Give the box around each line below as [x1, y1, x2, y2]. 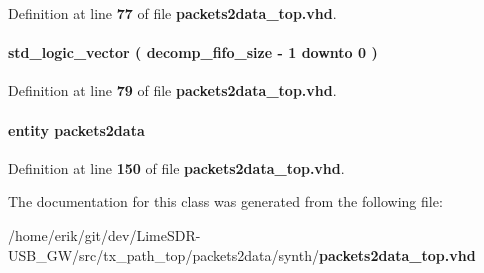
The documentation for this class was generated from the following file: [8, 191, 443, 212]
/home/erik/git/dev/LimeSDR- [8, 224, 201, 245]
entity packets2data [8, 119, 145, 140]
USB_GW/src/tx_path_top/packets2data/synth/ [8, 244, 319, 265]
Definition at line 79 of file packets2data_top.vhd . [8, 80, 337, 101]
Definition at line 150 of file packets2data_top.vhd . [8, 157, 345, 178]
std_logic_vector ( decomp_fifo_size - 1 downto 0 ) [8, 42, 378, 63]
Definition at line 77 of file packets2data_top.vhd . [8, 3, 337, 23]
